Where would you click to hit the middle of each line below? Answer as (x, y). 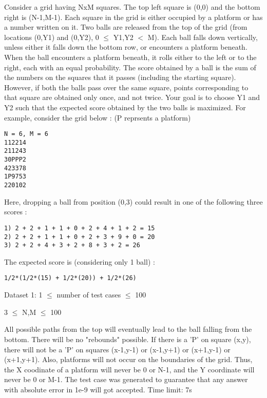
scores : (16, 212)
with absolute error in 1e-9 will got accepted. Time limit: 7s (98, 389)
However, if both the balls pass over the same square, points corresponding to (126, 87)
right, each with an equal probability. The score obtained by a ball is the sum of (130, 67)
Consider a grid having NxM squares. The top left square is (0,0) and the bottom (132, 7)
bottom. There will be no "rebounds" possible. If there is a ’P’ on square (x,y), (128, 339)
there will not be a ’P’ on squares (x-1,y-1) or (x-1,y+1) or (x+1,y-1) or (117, 349)
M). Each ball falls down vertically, (203, 37)
